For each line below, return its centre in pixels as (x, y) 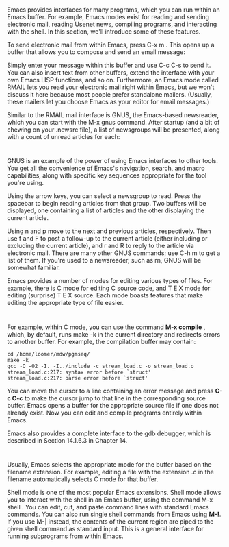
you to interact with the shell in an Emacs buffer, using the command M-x (110, 500)
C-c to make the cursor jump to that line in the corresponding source (109, 398)
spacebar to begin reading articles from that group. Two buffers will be (107, 204)
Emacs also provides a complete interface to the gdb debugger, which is (109, 433)
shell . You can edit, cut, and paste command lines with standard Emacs (108, 507)
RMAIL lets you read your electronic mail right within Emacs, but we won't (111, 87)
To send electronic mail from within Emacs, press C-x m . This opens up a (111, 45)
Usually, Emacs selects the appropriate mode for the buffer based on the (109, 464)
